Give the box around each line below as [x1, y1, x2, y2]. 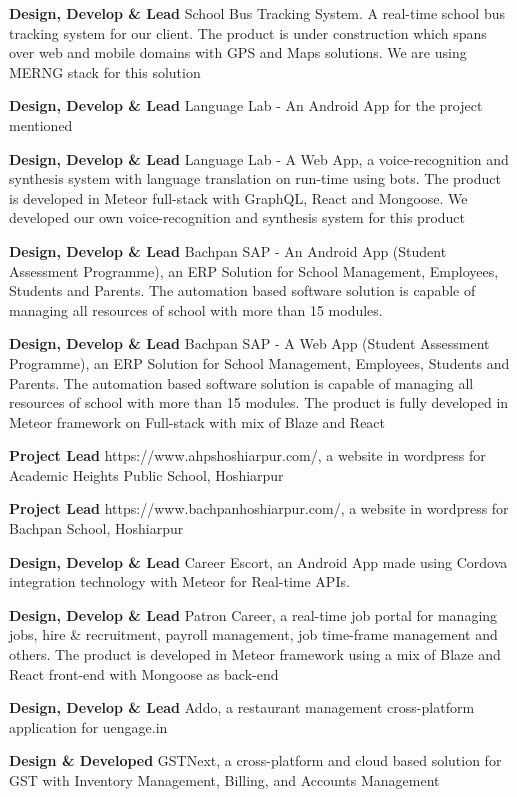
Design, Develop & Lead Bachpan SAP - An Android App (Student [9, 240, 447, 261]
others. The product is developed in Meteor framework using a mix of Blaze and [9, 644, 501, 665]
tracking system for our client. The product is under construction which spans [9, 22, 487, 43]
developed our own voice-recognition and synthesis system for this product [9, 207, 466, 228]
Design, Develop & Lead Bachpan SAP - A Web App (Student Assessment [9, 333, 490, 354]
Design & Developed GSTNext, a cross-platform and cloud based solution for [9, 750, 502, 771]
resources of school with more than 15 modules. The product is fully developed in [9, 392, 509, 413]
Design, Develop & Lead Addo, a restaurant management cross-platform [9, 697, 475, 718]
